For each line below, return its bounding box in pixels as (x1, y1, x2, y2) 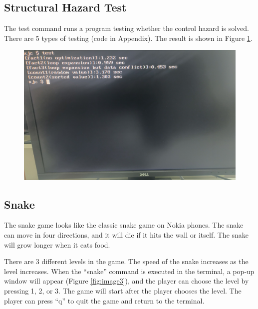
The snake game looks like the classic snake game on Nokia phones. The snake (4, 220, 244, 230)
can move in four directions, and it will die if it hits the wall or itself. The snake (4, 230, 249, 240)
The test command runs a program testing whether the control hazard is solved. (4, 23, 249, 33)
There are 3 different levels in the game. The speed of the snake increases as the (4, 256, 249, 267)
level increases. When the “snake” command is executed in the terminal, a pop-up (4, 266, 255, 276)
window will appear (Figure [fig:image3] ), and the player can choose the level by (4, 276, 249, 286)
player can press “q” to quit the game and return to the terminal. (4, 295, 205, 306)
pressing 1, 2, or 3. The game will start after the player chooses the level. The (4, 286, 242, 296)
